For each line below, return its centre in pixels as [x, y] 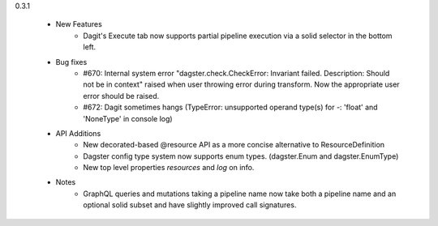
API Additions [78, 133]
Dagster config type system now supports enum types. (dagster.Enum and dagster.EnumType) [241, 156]
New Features [79, 24]
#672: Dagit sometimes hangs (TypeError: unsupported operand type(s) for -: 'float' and [230, 107]
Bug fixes [71, 62]
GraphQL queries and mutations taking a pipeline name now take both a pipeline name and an [240, 194]
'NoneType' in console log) [128, 118]
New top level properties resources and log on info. [169, 168]
